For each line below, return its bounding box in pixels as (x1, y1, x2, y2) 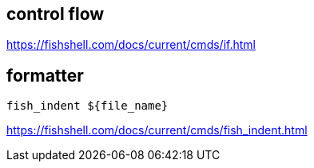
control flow (6, 4, 105, 24)
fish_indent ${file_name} (6, 99, 169, 113)
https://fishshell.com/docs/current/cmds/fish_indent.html (6, 123, 308, 138)
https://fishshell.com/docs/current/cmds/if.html (6, 38, 256, 52)
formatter (6, 65, 84, 86)
